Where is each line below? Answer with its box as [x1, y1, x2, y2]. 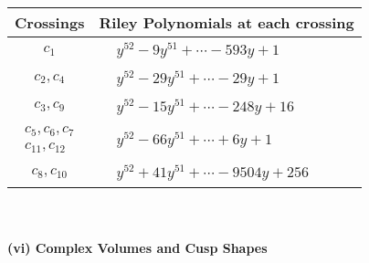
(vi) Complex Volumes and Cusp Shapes [7, 237, 268, 257]
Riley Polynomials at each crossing [99, 12, 354, 33]
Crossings [15, 12, 85, 33]
